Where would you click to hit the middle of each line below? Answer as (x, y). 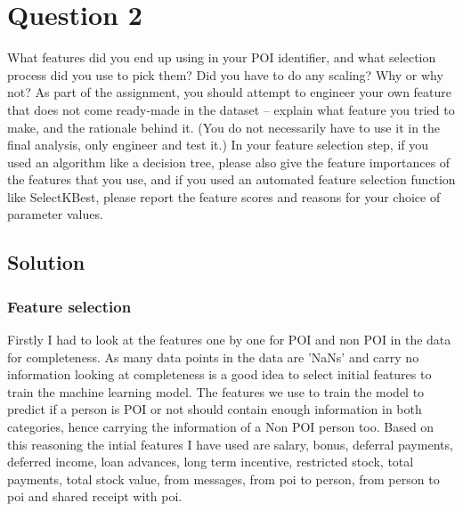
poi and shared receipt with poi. (95, 496)
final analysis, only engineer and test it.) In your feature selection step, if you (218, 145)
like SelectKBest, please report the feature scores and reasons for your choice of (224, 196)
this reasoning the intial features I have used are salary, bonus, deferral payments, (230, 444)
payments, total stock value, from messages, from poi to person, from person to (223, 479)
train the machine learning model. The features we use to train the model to (216, 391)
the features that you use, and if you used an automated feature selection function (231, 179)
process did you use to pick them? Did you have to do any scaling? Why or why (225, 74)
